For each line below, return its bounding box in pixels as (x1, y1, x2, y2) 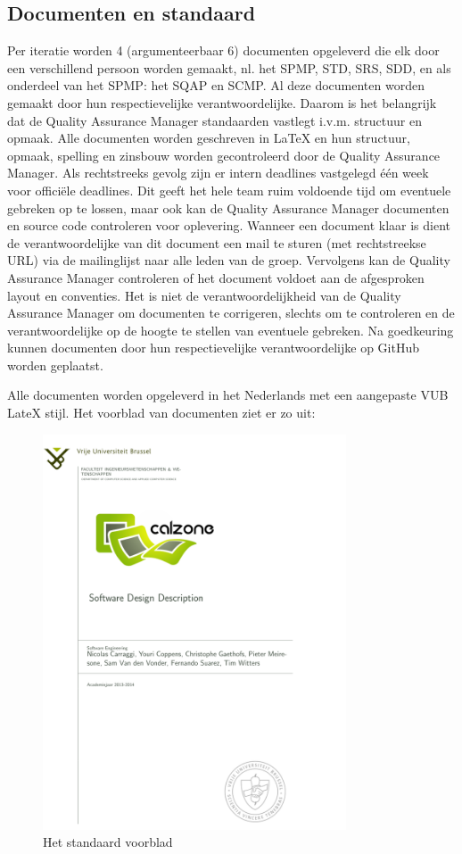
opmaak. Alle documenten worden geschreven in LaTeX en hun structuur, (7, 129, 411, 147)
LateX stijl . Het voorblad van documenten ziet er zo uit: (7, 403, 316, 422)
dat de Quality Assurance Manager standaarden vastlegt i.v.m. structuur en (7, 111, 422, 129)
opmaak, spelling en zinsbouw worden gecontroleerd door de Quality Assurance (7, 145, 441, 164)
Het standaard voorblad (43, 833, 173, 851)
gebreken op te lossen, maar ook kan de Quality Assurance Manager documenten (7, 198, 450, 217)
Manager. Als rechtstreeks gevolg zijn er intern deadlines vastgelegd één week (7, 163, 429, 182)
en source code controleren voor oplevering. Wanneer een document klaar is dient (7, 216, 451, 235)
